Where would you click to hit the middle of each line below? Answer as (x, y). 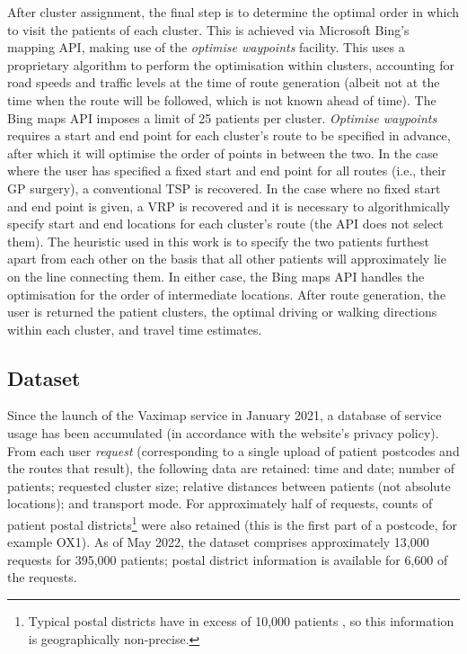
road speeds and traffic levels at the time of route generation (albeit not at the (224, 82)
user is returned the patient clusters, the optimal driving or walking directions (222, 312)
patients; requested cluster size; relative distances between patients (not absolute (229, 485)
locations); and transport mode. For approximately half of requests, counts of (220, 503)
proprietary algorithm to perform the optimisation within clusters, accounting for (231, 64)
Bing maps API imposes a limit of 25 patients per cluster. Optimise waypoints (222, 117)
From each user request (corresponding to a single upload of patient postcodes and (233, 450)
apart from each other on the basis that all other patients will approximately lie (227, 259)
